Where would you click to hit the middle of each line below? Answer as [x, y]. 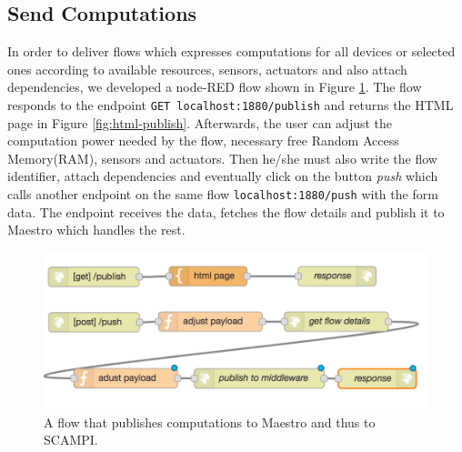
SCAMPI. [71, 440]
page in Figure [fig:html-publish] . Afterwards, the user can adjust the [200, 122]
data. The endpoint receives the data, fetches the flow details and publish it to [226, 211]
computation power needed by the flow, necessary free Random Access [203, 141]
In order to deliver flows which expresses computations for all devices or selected [231, 51]
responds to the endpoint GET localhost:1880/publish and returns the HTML [231, 104]
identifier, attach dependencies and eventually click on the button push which [223, 176]
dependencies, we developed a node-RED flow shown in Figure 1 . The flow [215, 87]
